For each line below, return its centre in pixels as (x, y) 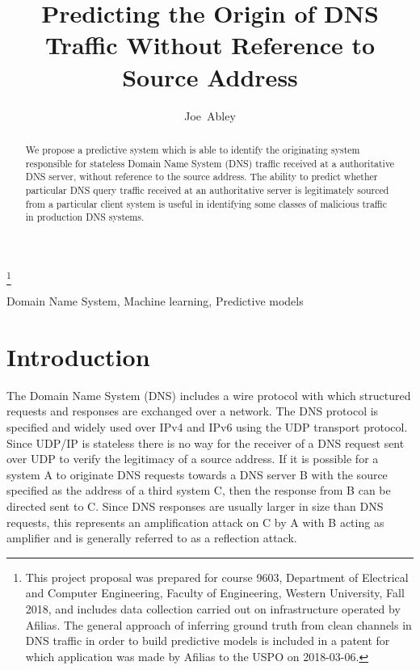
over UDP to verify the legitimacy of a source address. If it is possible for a (193, 459)
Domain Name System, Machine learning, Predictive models (155, 301)
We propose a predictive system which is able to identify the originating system (193, 149)
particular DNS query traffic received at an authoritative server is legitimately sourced (207, 190)
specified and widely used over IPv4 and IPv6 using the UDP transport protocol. (207, 427)
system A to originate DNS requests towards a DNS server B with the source (197, 474)
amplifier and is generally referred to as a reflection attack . (152, 538)
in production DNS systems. (85, 217)
